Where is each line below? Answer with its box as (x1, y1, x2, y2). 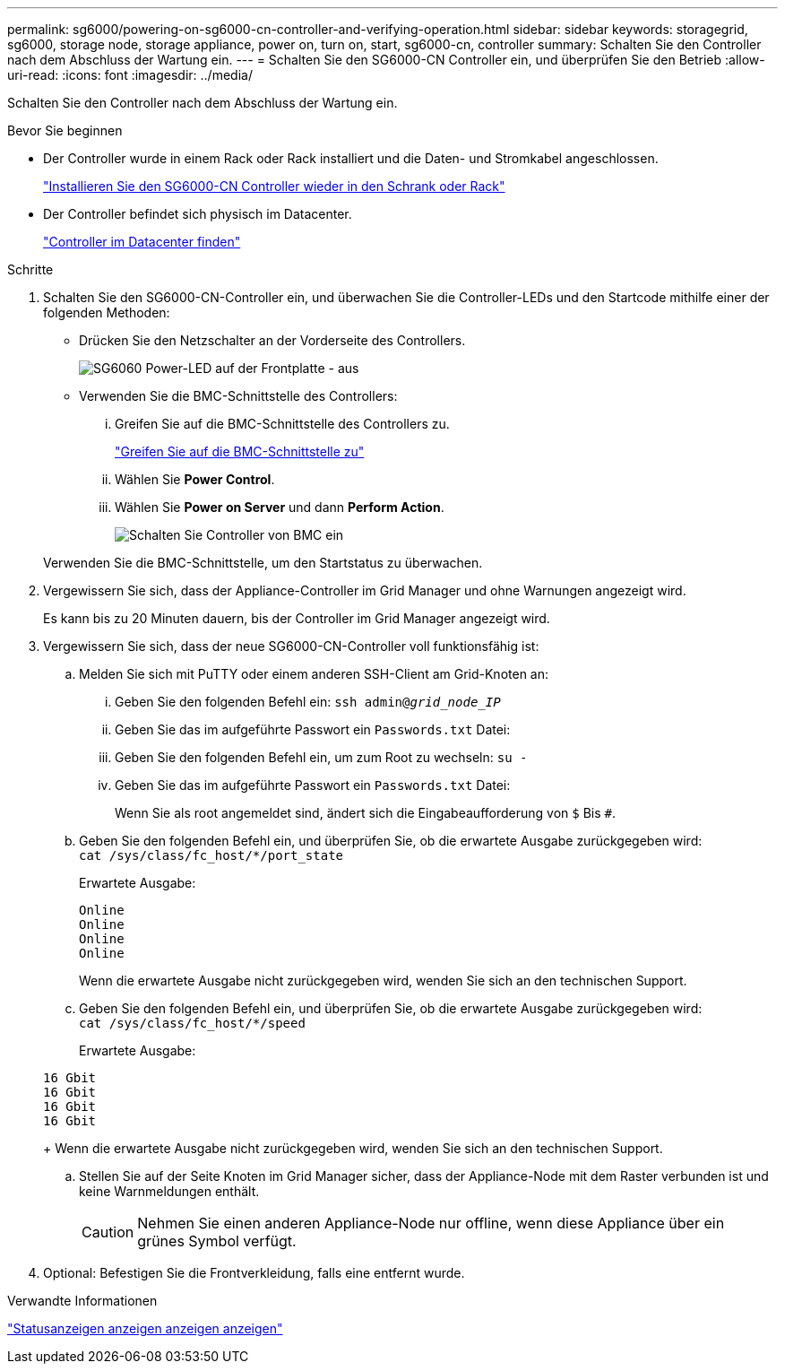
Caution (82, 1223, 134, 1241)
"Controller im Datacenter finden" (43, 234, 241, 249)
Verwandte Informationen (7, 1293, 158, 1308)
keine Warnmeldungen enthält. (79, 1184, 260, 1199)
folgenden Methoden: (43, 305, 170, 320)
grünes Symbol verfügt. (137, 1232, 297, 1250)
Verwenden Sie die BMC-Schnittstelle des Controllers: (79, 388, 398, 403)
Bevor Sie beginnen (7, 123, 123, 138)
